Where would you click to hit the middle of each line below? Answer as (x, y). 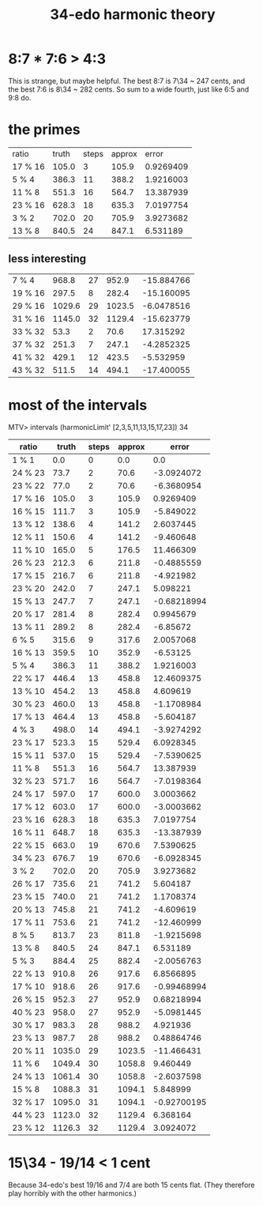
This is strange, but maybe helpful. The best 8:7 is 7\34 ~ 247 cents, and (127, 81)
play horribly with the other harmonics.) (72, 1193)
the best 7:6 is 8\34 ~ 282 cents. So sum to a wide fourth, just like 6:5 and (129, 89)
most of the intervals (78, 405)
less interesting (47, 259)
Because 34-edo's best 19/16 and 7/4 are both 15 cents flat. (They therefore (131, 1185)
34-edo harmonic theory (133, 15)
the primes (44, 130)
